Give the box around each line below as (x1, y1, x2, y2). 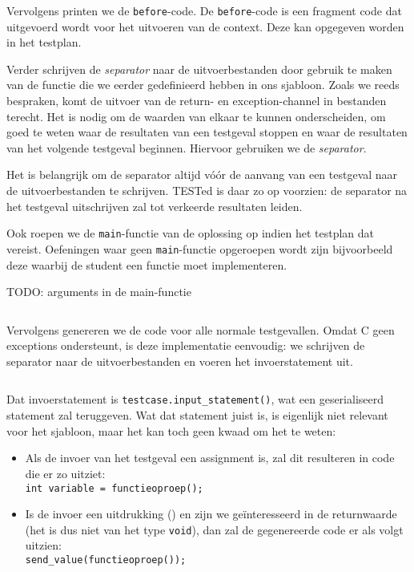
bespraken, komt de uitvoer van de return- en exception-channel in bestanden (6, 92, 387, 109)
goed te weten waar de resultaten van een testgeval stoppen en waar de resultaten (6, 124, 408, 140)
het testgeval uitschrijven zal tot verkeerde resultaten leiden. (6, 197, 303, 214)
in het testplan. (6, 34, 82, 51)
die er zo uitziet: (25, 464, 106, 481)
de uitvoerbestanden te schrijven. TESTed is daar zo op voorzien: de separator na (6, 182, 408, 198)
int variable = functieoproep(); (25, 482, 203, 494)
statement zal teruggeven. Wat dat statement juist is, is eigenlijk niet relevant (6, 407, 388, 424)
